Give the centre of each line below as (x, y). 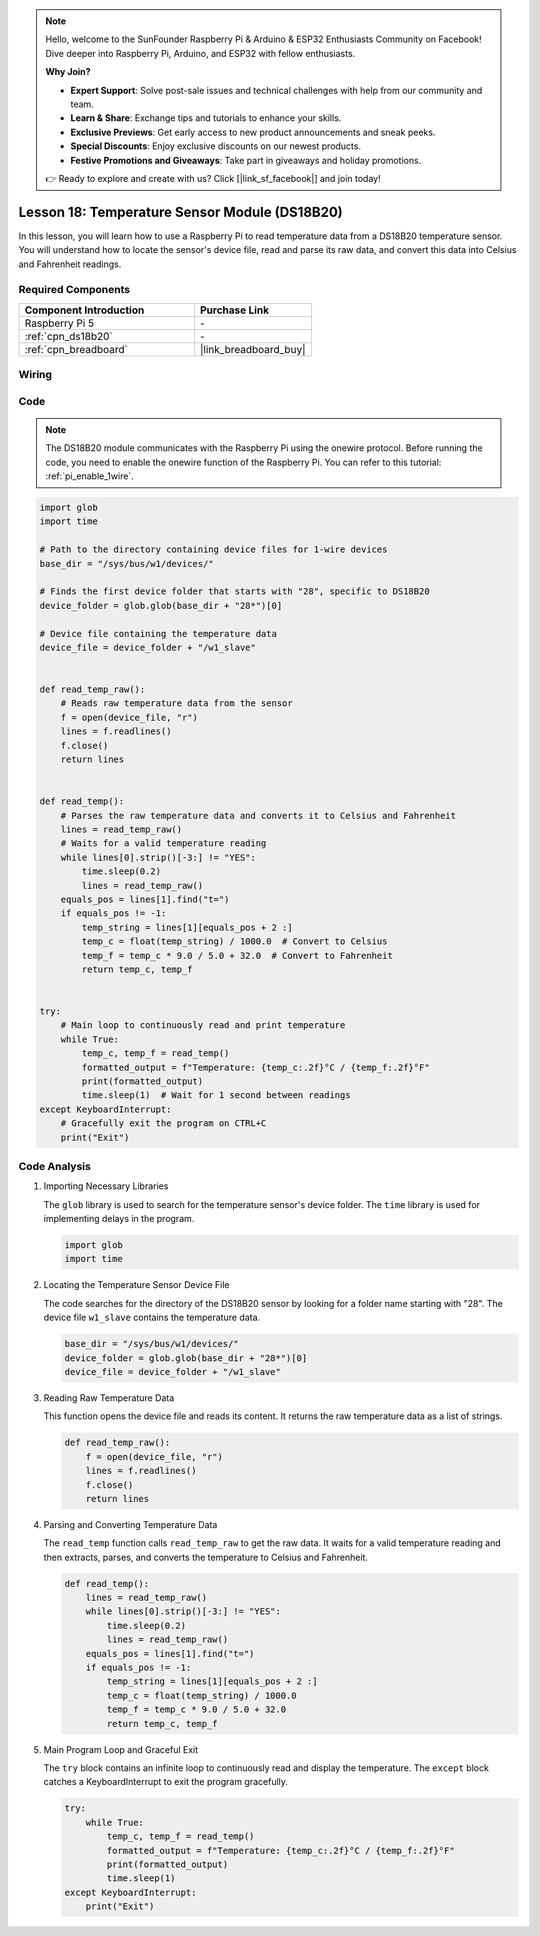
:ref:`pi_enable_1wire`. (89, 476)
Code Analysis (55, 1166)
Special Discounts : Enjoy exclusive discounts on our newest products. (216, 146)
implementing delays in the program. (119, 1219)
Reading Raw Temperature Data (109, 1398)
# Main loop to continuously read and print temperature (203, 1025)
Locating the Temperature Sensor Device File (136, 1285)
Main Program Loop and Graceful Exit (121, 1749)
